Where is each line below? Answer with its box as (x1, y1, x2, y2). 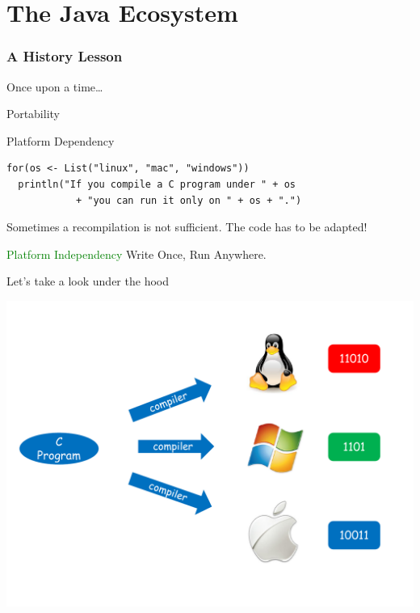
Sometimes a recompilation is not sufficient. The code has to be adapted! (6, 218, 367, 235)
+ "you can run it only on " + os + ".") (75, 194, 302, 206)
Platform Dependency (6, 132, 115, 149)
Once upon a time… (6, 78, 103, 95)
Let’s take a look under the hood (6, 273, 169, 290)
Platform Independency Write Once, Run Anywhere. (6, 245, 267, 262)
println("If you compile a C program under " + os (18, 178, 296, 190)
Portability (6, 105, 60, 122)
